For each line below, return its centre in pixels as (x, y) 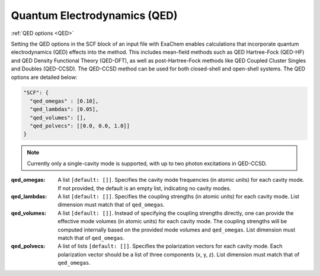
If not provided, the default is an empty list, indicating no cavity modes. (144, 188)
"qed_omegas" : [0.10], (64, 101)
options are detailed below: (44, 77)
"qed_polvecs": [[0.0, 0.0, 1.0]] (80, 126)
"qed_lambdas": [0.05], (64, 109)
